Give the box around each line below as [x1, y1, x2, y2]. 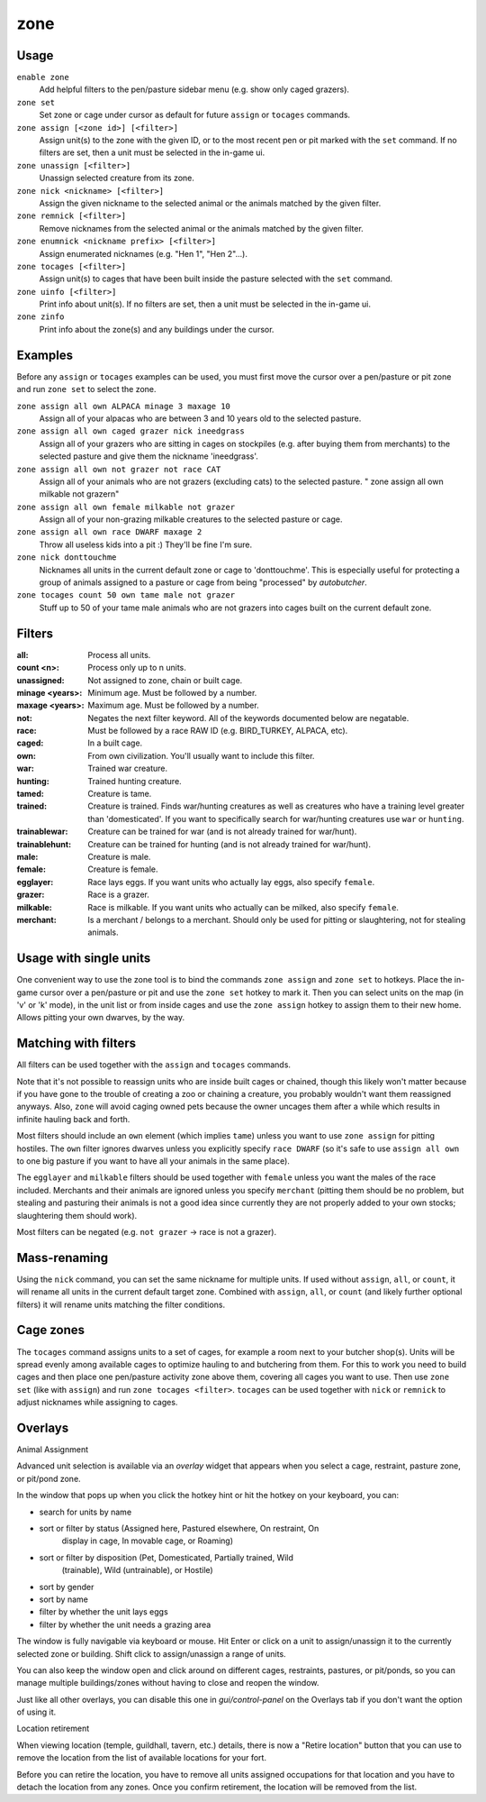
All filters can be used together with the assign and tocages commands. [16, 1059, 292, 1070]
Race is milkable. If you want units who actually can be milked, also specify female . [87, 901, 400, 912]
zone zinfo [16, 312, 65, 322]
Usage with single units [16, 951, 151, 966]
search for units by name [39, 1506, 132, 1517]
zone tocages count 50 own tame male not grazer [16, 590, 236, 600]
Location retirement [16, 1723, 90, 1734]
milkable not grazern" [39, 489, 120, 499]
